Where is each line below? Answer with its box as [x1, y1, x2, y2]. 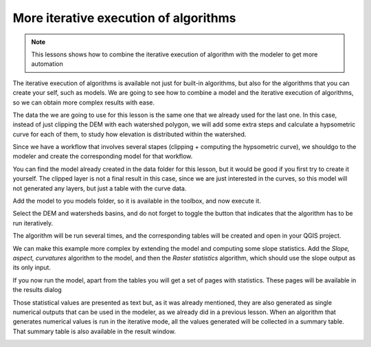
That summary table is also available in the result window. [12, 327, 177, 335]
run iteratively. [12, 219, 54, 227]
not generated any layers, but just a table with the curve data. [12, 184, 187, 192]
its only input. [12, 263, 52, 271]
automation [31, 60, 63, 68]
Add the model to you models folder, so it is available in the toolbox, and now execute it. [12, 197, 261, 205]
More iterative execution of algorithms [12, 10, 236, 25]
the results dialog [12, 286, 62, 294]
